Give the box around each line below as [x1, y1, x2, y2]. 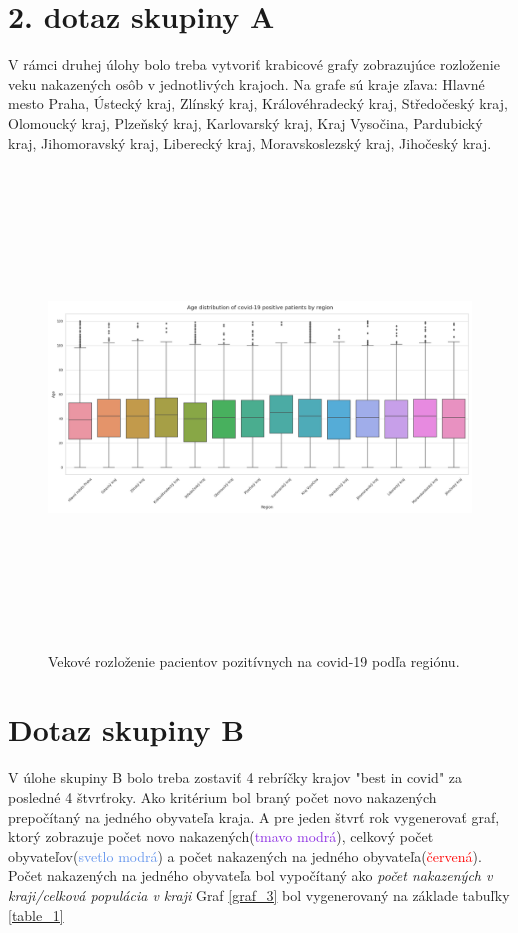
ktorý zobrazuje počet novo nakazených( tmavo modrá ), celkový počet [8, 826, 434, 847]
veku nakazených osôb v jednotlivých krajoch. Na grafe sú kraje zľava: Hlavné [8, 73, 485, 94]
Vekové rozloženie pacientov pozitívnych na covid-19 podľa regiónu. [48, 650, 460, 671]
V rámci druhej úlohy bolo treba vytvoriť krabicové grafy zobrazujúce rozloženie [8, 54, 500, 75]
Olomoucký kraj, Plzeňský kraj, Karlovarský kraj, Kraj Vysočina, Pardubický [8, 112, 483, 133]
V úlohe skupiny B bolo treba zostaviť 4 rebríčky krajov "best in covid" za [8, 767, 463, 788]
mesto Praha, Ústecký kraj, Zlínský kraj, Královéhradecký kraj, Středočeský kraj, [8, 93, 508, 114]
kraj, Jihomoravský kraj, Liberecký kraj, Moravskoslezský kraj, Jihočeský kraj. [8, 132, 492, 153]
